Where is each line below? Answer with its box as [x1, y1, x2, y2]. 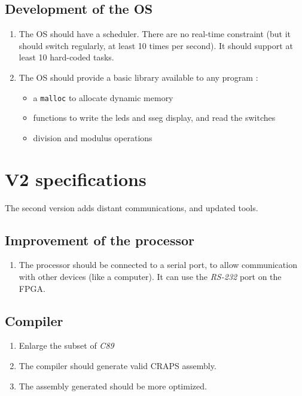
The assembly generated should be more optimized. [19, 379, 207, 392]
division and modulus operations [33, 131, 152, 144]
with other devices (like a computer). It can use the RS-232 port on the [19, 270, 282, 282]
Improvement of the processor [5, 230, 194, 249]
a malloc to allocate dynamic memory [33, 91, 173, 103]
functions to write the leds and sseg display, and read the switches [33, 111, 276, 124]
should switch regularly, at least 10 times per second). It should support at [19, 39, 293, 51]
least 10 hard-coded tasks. [19, 51, 114, 63]
